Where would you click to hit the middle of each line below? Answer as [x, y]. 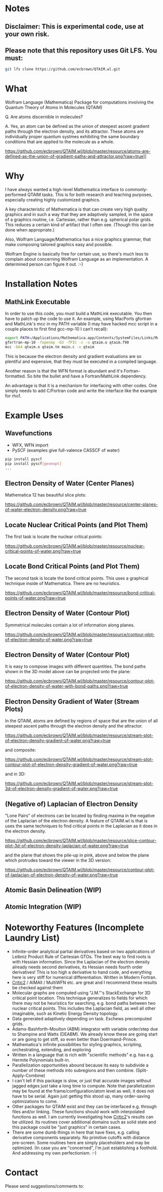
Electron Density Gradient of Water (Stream [72, 702]
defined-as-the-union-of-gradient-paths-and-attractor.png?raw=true [74, 157]
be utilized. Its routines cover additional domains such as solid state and [84, 1122]
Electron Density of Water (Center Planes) [70, 483]
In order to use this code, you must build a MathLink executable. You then [79, 314]
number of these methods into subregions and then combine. [73, 1070]
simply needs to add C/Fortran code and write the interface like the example [81, 391]
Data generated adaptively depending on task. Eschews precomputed [82, 1018]
